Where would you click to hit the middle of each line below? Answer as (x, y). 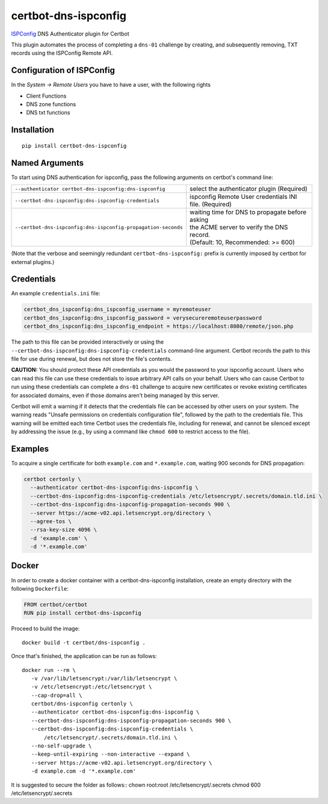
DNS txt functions (48, 113)
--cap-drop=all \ (57, 695)
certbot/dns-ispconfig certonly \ (82, 704)
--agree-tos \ (51, 521)
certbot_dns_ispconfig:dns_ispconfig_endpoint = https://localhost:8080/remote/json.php (159, 326)
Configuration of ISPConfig (63, 70)
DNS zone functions (51, 104)
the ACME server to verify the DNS (239, 227)
